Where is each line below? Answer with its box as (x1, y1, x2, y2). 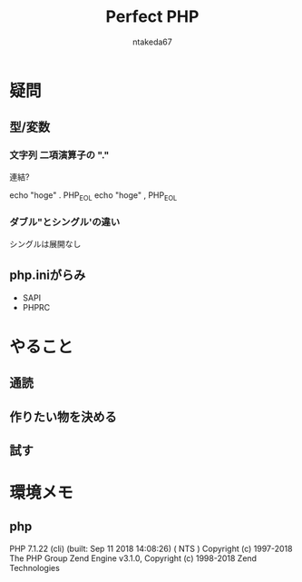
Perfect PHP (105, 6, 200, 27)
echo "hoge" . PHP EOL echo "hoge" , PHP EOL (9, 189, 178, 202)
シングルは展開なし (9, 238, 82, 249)
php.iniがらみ (9, 268, 86, 283)
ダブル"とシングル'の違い (9, 216, 121, 229)
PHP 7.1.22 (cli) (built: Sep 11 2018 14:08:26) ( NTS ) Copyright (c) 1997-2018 (9, 543, 293, 554)
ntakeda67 (132, 36, 172, 47)
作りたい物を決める (9, 409, 117, 424)
